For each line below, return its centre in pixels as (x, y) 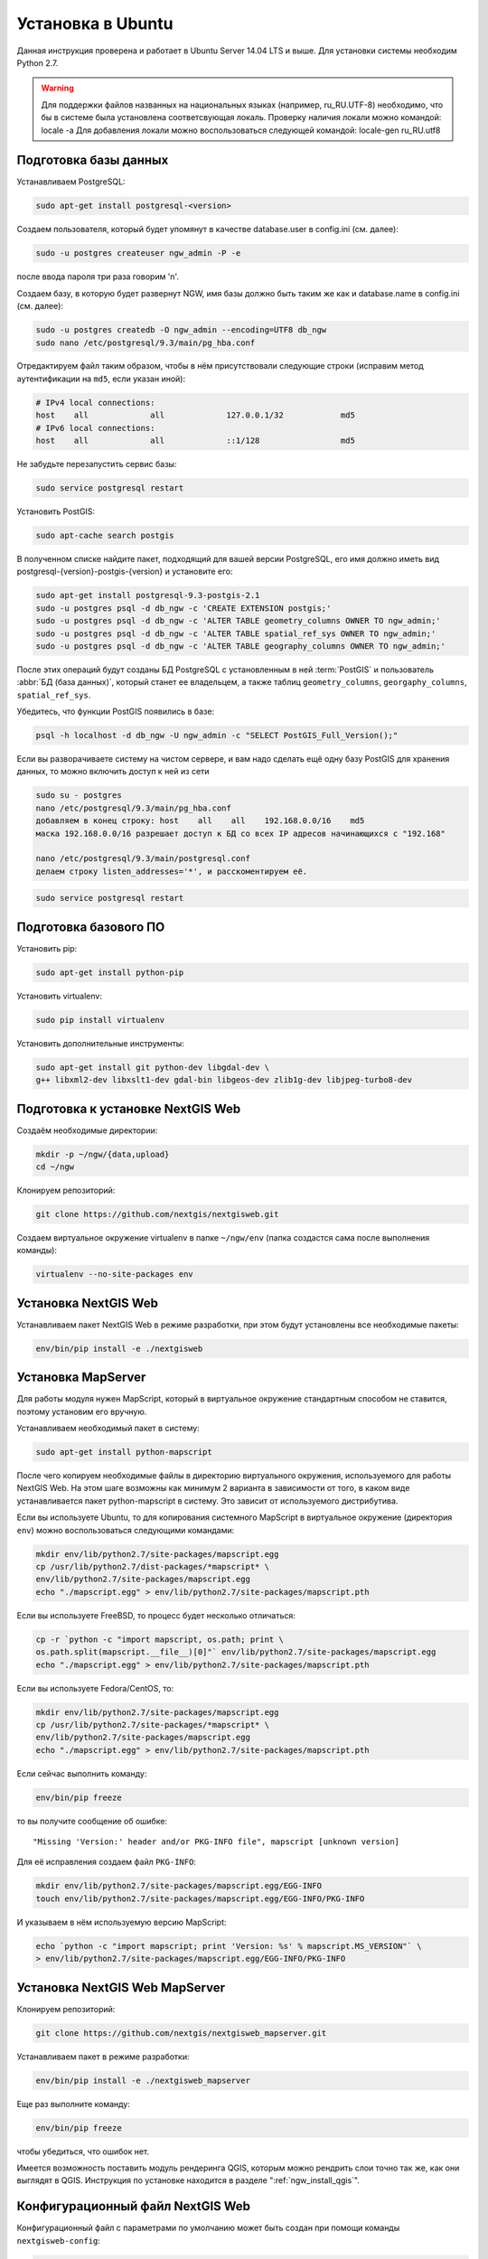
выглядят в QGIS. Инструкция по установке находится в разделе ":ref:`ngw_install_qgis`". (188, 2180)
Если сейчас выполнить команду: (82, 1773)
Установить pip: (47, 948)
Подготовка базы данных (93, 160)
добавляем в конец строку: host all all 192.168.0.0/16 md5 (200, 821)
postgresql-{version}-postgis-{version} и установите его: (125, 572)
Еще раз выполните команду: (74, 2104)
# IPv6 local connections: (95, 428)
